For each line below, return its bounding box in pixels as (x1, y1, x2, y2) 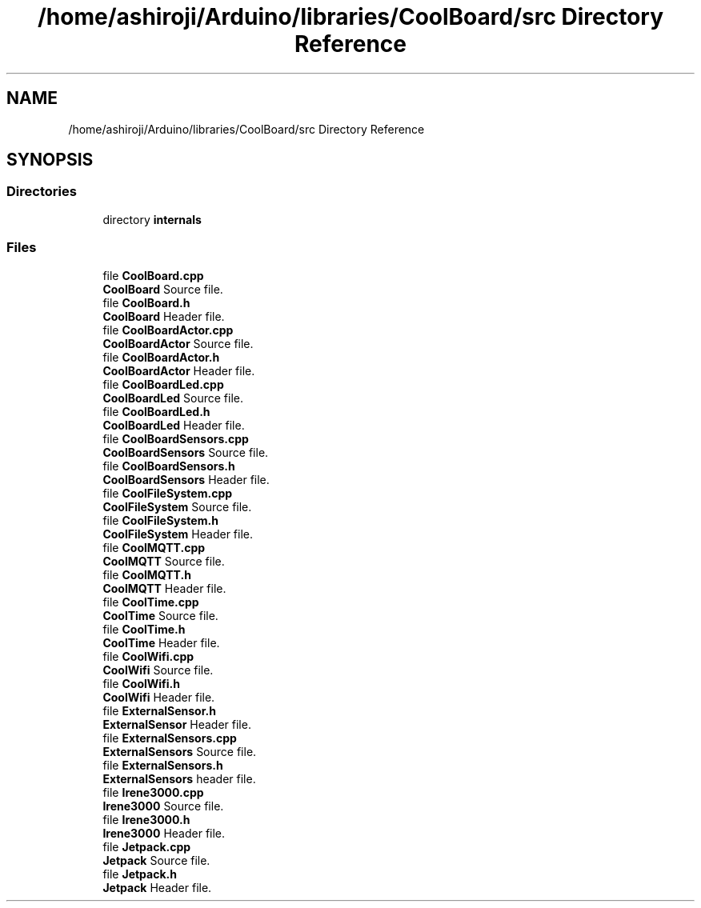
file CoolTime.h (102, 622, 186, 636)
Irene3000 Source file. (102, 798, 224, 813)
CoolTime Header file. (102, 635, 220, 650)
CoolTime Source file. (102, 608, 218, 622)
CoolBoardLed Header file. (102, 418, 245, 432)
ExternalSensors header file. (102, 771, 256, 786)
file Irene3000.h (102, 812, 190, 826)
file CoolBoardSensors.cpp (102, 431, 249, 446)
